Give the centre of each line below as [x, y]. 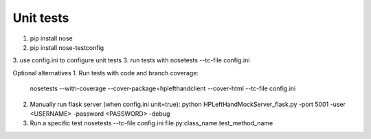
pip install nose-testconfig [67, 47]
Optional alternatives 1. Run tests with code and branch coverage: [106, 73]
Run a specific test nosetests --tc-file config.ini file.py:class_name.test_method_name [151, 123]
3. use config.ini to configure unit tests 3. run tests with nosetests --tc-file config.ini [131, 60]
